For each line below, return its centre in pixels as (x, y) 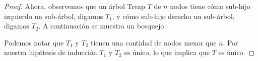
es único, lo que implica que (167, 52)
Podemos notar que (34, 42)
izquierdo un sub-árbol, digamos (54, 16)
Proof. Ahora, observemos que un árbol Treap (75, 6)
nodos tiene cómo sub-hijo (210, 6)
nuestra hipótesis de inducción (51, 52)
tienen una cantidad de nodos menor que (153, 42)
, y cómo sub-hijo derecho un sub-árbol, (173, 16)
